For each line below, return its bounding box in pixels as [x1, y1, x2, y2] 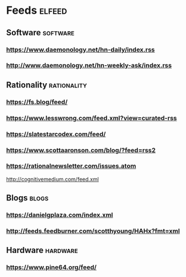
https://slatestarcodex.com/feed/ [6, 130, 106, 138]
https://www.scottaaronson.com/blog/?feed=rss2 [6, 146, 156, 154]
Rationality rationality [6, 80, 88, 90]
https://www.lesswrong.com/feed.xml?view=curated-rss [6, 114, 177, 122]
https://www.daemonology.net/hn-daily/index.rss [6, 45, 155, 54]
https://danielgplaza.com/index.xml [6, 211, 113, 219]
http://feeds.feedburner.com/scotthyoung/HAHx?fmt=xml [6, 227, 180, 235]
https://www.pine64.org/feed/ [6, 263, 97, 272]
